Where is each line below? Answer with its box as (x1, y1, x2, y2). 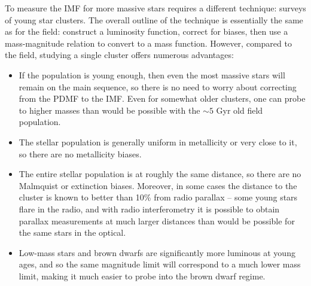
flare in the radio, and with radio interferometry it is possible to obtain (19, 202, 280, 215)
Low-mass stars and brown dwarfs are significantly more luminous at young (19, 246, 295, 258)
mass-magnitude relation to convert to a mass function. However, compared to (5, 36, 292, 49)
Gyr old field (216, 104, 263, 116)
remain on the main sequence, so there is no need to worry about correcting (19, 80, 297, 93)
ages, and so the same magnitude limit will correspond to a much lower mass (19, 258, 301, 270)
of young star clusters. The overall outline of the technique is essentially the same (5, 13, 303, 26)
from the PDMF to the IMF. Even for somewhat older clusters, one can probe (19, 92, 306, 105)
